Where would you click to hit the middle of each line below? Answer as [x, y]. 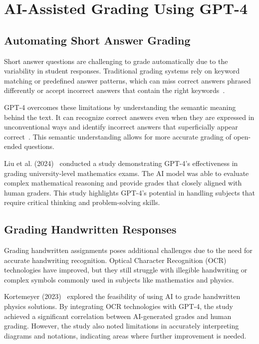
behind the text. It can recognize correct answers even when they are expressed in [129, 117]
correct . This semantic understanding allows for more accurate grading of [118, 136]
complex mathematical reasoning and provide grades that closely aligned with [123, 183]
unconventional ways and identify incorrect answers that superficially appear [121, 127]
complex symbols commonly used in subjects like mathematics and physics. [119, 279]
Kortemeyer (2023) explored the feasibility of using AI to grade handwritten [122, 296]
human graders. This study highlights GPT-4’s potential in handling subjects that [130, 192]
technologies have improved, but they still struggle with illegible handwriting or [126, 270]
